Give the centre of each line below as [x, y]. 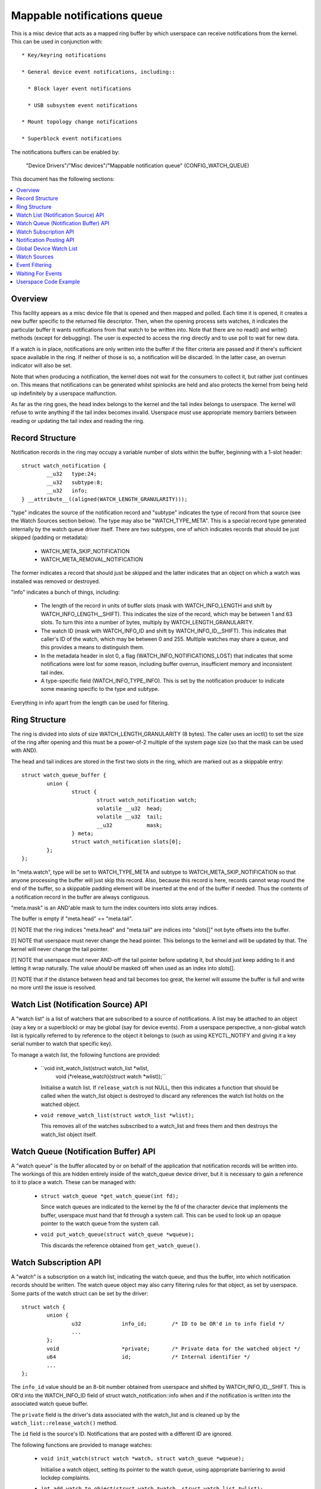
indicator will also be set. [42, 366]
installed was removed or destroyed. [56, 581]
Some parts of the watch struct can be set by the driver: [80, 1293]
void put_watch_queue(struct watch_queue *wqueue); [118, 1235]
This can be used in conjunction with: [57, 41]
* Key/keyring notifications [64, 55]
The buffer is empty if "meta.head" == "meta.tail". [72, 919]
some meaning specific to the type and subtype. [100, 689]
